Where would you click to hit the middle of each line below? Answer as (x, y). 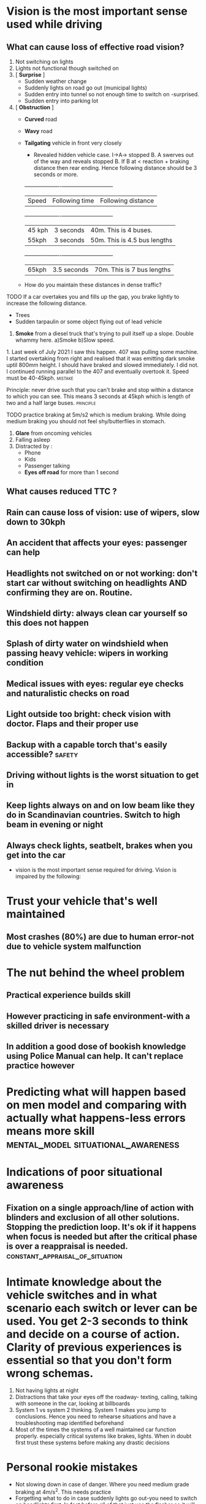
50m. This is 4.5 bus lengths (132, 240)
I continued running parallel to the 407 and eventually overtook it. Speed (97, 371)
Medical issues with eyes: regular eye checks (95, 684)
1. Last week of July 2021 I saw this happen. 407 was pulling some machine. (103, 352)
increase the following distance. (47, 303)
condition (25, 663)
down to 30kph (36, 522)
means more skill (51, 1131)
